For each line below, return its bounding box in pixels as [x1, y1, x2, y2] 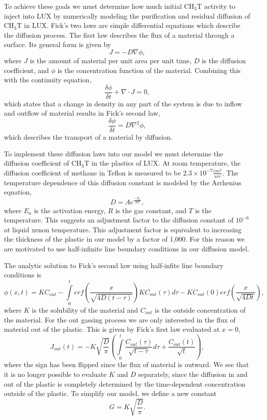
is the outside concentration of [154, 304, 246, 315]
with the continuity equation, [4, 74, 92, 85]
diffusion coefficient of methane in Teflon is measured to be [4, 167, 181, 177]
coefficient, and [4, 65, 49, 75]
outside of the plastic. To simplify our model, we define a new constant [4, 388, 217, 398]
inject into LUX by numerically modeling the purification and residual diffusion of [4, 10, 250, 21]
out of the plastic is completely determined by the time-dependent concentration [4, 378, 245, 389]
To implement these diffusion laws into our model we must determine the [4, 148, 223, 158]
